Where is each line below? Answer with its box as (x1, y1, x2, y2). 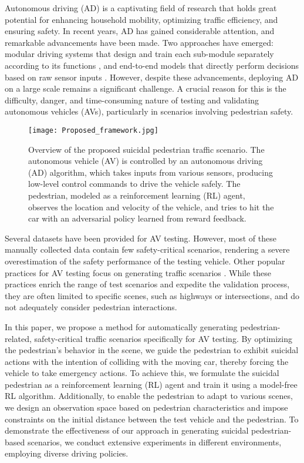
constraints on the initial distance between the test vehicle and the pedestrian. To (5, 412, 299, 425)
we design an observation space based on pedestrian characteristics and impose (5, 401, 288, 414)
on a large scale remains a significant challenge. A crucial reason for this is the (5, 82, 286, 95)
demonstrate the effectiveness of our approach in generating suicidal (5, 424, 249, 437)
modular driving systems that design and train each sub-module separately (5, 48, 274, 60)
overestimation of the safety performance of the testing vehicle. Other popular (5, 254, 285, 267)
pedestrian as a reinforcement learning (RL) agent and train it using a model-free (5, 378, 298, 390)
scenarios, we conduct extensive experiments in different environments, (27, 435, 282, 448)
